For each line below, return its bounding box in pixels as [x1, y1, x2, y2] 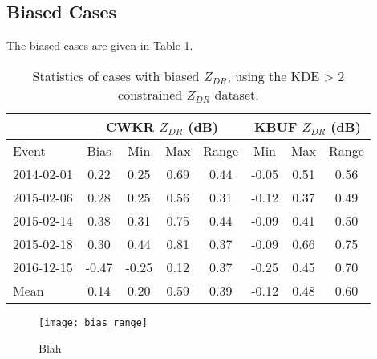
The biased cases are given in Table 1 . [6, 37, 193, 54]
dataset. [214, 84, 259, 104]
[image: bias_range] [39, 316, 148, 328]
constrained [118, 84, 183, 104]
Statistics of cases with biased [32, 66, 200, 85]
